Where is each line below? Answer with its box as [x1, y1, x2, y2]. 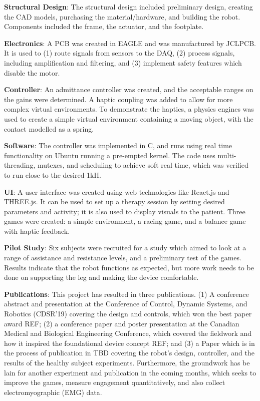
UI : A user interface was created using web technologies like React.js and [4, 186, 229, 197]
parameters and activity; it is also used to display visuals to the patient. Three [4, 206, 245, 216]
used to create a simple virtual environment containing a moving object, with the [4, 113, 253, 124]
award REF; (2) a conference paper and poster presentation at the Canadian [4, 318, 239, 328]
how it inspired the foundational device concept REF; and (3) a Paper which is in [4, 337, 255, 348]
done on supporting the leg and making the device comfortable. [4, 272, 199, 282]
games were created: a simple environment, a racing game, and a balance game [4, 216, 246, 226]
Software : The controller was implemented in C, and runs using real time [4, 140, 232, 151]
